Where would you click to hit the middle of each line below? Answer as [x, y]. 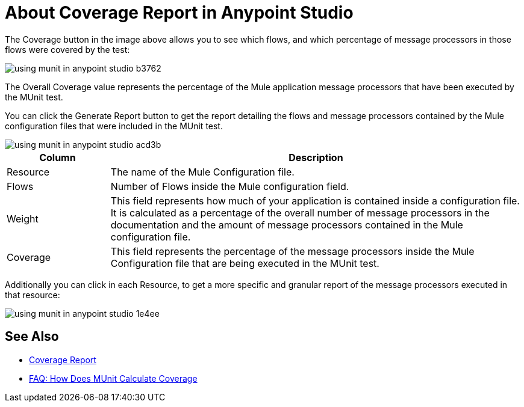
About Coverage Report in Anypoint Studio [179, 13]
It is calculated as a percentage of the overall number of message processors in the [300, 213]
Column [58, 157]
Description [316, 157]
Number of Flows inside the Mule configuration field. [230, 186]
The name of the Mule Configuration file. [202, 172]
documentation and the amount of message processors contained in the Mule [287, 225]
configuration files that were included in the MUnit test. [114, 126]
